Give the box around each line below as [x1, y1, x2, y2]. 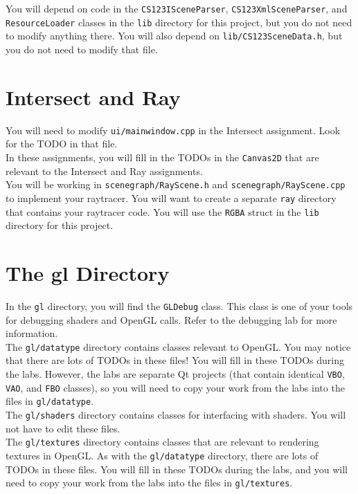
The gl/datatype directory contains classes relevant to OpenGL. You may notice [6, 339, 351, 354]
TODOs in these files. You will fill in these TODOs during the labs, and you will [6, 461, 348, 476]
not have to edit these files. [6, 421, 120, 435]
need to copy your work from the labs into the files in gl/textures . [6, 475, 293, 490]
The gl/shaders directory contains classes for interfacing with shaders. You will [6, 407, 346, 421]
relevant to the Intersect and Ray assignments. [6, 163, 203, 178]
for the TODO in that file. [6, 136, 118, 151]
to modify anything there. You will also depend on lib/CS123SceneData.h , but [6, 28, 343, 43]
